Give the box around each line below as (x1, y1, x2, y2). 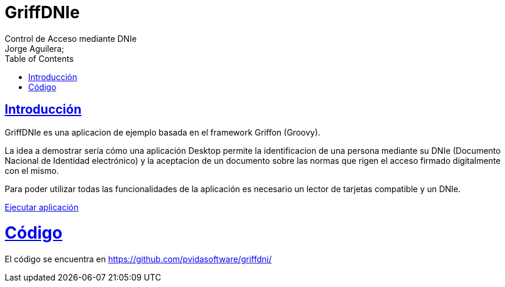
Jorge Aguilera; (5, 43, 64, 54)
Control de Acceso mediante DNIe (5, 33, 137, 44)
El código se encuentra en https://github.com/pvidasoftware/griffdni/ (5, 254, 272, 265)
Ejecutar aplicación (5, 202, 79, 212)
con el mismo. (5, 165, 59, 176)
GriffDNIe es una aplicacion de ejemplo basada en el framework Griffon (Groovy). (5, 127, 321, 137)
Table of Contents (5, 53, 74, 64)
